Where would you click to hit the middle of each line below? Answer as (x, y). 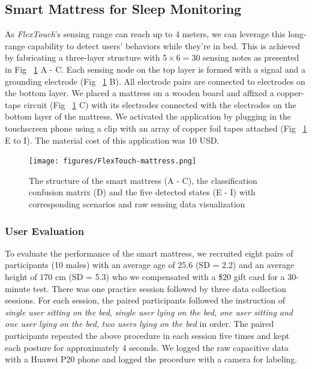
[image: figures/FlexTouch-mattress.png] (113, 161)
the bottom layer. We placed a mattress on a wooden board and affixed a (139, 93)
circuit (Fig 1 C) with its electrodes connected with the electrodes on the (160, 104)
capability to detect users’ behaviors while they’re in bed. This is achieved (164, 45)
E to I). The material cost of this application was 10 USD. (112, 140)
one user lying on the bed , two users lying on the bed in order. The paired (139, 324)
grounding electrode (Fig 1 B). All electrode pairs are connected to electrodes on (155, 81)
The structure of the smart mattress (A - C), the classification (143, 180)
